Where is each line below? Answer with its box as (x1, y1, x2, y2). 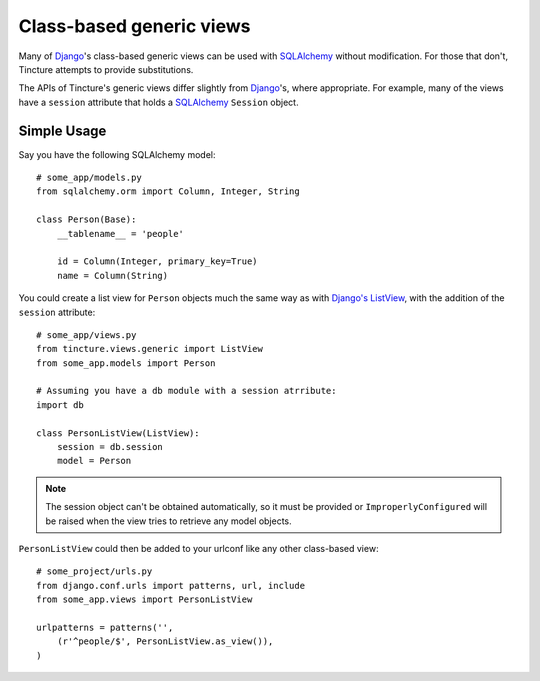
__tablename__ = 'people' (56, 228, 185, 239)
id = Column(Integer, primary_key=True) (56, 256, 259, 267)
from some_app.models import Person (36, 357, 216, 369)
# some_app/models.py (36, 172, 142, 184)
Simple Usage (18, 122, 107, 139)
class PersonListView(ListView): (36, 427, 200, 439)
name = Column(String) (56, 270, 169, 281)
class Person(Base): (36, 214, 137, 225)
